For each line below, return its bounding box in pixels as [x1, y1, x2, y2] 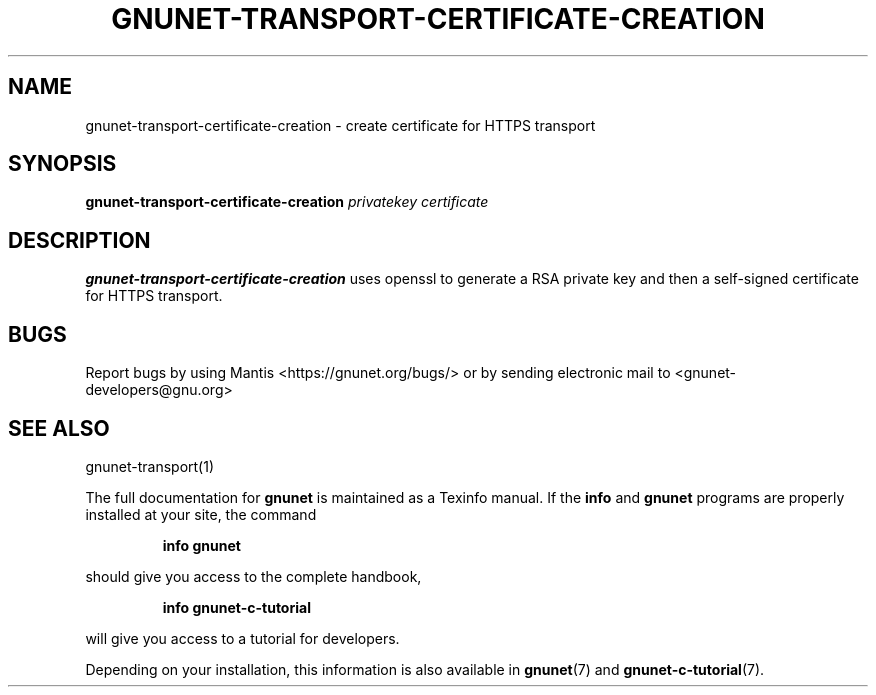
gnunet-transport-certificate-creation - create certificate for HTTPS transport [85, 116, 596, 134]
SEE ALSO [8, 415, 110, 441]
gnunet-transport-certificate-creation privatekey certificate [85, 193, 489, 211]
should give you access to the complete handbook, [85, 567, 422, 585]
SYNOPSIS [8, 151, 117, 177]
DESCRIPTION [8, 227, 151, 253]
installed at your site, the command [85, 505, 317, 523]
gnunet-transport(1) [85, 457, 215, 475]
